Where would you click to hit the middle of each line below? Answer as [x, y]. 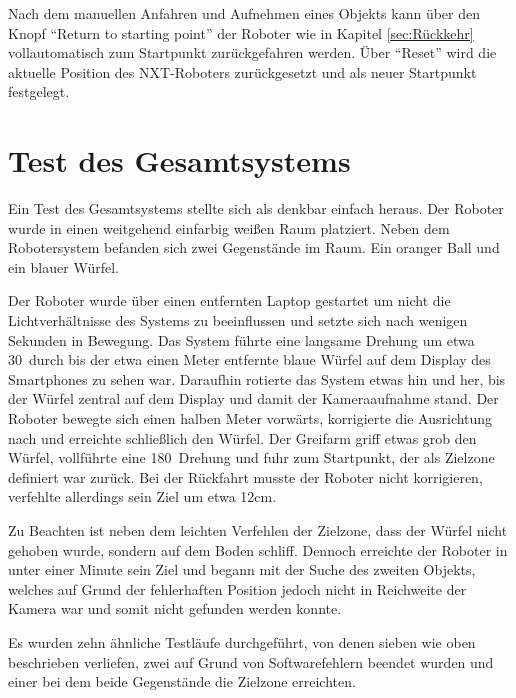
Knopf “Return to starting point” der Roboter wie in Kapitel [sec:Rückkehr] [241, 32]
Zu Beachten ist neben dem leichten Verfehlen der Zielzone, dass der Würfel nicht [258, 530]
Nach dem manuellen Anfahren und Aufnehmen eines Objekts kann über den [244, 13]
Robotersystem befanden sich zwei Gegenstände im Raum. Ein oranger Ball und [254, 247]
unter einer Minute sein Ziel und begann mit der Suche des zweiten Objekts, [242, 569]
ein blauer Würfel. [63, 266]
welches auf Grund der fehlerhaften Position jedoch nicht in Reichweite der [237, 588]
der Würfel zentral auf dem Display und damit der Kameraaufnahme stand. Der [253, 398]
